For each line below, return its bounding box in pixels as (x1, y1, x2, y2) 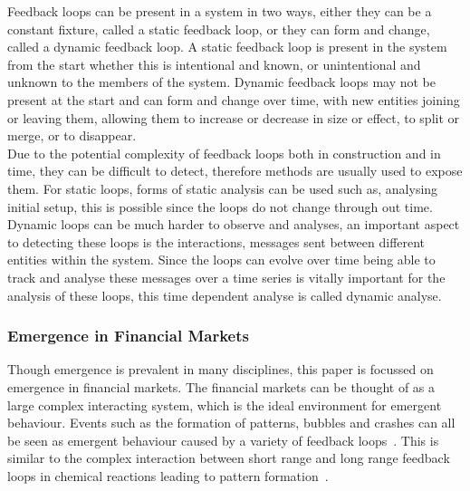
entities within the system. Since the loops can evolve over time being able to (7, 250, 436, 269)
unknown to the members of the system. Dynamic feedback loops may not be (7, 72, 436, 91)
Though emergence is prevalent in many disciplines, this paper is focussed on (7, 360, 434, 379)
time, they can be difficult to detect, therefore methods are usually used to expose (7, 161, 463, 180)
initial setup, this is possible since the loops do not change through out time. (7, 197, 433, 216)
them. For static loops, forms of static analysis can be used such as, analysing (7, 178, 438, 197)
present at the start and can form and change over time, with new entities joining (7, 90, 460, 109)
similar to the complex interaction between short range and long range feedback (7, 448, 450, 467)
